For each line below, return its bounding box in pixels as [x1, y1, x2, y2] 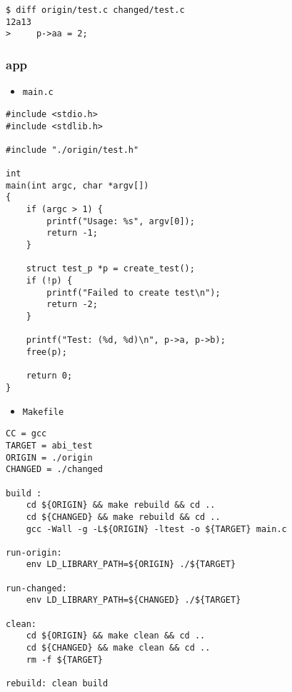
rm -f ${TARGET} [26, 654, 104, 665]
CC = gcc [6, 428, 47, 439]
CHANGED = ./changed [6, 464, 104, 475]
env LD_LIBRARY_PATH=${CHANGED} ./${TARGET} [26, 595, 241, 606]
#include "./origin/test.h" [6, 144, 139, 155]
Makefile [22, 406, 64, 417]
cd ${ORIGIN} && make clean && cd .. [26, 631, 206, 641]
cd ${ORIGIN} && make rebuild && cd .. [26, 500, 216, 511]
